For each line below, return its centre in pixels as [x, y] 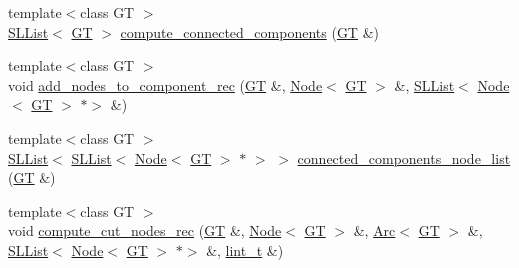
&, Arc [374, 230]
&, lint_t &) [245, 249]
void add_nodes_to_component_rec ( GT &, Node [165, 84]
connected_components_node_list [404, 157]
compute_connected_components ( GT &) [249, 31]
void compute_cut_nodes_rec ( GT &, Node [145, 230]
